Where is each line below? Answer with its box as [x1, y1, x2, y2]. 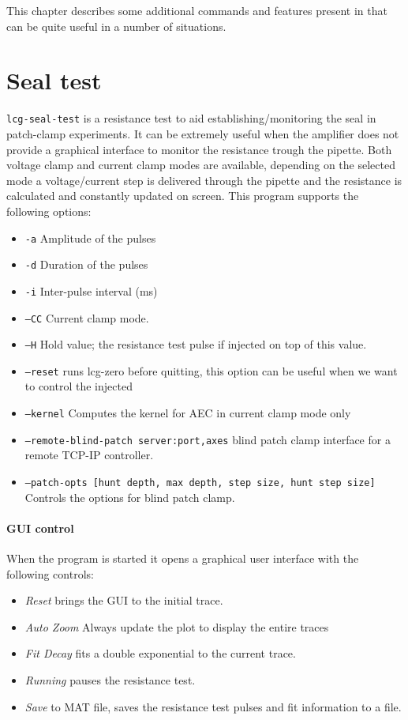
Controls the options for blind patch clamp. [24, 488, 235, 505]
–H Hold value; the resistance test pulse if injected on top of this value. [24, 336, 367, 352]
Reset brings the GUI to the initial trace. [24, 592, 223, 609]
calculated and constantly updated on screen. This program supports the [6, 187, 359, 204]
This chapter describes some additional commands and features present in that [6, 2, 387, 18]
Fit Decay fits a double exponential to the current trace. [24, 645, 296, 662]
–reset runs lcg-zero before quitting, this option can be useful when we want [24, 362, 398, 379]
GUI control [6, 519, 74, 536]
